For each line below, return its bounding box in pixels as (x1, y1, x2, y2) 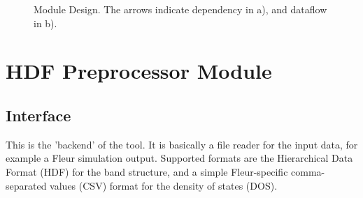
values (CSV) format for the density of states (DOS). (50, 178, 278, 192)
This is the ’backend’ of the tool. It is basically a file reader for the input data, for (6, 137, 358, 151)
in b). (34, 15, 57, 30)
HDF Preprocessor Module (6, 56, 272, 85)
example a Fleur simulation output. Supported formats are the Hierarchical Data (6, 151, 353, 165)
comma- (291, 164, 325, 178)
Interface (6, 104, 71, 125)
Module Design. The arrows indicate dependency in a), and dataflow (34, 2, 327, 16)
